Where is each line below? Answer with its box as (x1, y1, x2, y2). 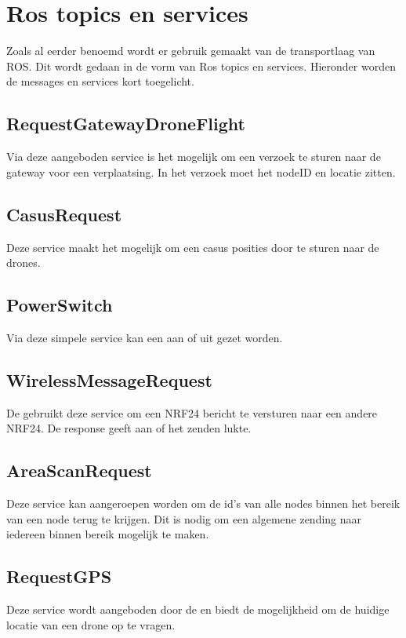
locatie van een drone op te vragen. (6, 616, 176, 633)
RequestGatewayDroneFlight (6, 111, 245, 136)
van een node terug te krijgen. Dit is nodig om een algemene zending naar (6, 510, 362, 527)
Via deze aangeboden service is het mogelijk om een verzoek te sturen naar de (6, 148, 381, 165)
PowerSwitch (6, 293, 113, 317)
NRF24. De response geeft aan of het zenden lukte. (6, 420, 252, 436)
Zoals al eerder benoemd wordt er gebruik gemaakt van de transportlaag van (6, 42, 375, 59)
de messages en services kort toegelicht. (6, 73, 194, 89)
